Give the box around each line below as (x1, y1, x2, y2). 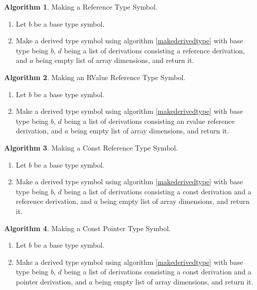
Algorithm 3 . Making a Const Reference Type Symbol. (4, 142, 178, 153)
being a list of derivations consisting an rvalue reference (64, 115, 235, 126)
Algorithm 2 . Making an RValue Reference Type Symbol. (4, 71, 186, 82)
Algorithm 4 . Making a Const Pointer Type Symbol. (4, 223, 171, 233)
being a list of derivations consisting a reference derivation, (64, 45, 245, 55)
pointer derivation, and (16, 276, 87, 286)
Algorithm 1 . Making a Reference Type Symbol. (4, 2, 158, 12)
